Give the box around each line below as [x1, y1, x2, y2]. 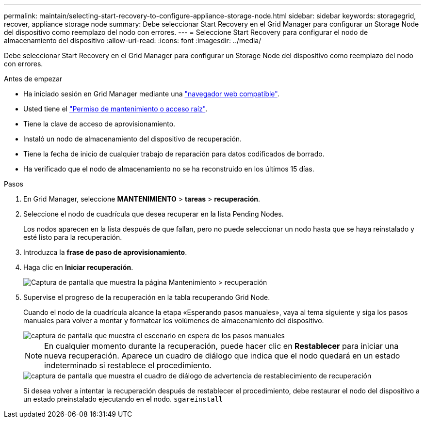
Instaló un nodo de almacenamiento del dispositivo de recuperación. [23, 135, 242, 143]
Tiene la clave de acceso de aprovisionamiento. [23, 120, 176, 128]
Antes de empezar [4, 75, 63, 83]
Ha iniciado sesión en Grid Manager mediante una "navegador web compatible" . [23, 90, 279, 98]
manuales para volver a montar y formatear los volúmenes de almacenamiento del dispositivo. [23, 316, 324, 325]
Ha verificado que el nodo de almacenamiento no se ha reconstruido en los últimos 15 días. [23, 165, 314, 173]
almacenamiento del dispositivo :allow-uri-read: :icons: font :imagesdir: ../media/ [4, 36, 262, 45]
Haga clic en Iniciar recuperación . [23, 263, 133, 271]
